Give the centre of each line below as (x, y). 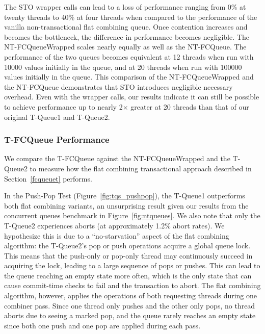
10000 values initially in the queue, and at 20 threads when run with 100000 (123, 67)
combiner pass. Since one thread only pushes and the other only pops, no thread (130, 305)
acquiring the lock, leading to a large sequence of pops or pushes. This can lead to (132, 265)
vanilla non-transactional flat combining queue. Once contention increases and (126, 27)
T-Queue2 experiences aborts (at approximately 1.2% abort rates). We (114, 225)
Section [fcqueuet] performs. (48, 178)
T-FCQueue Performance (57, 139)
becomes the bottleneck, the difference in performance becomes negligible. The (127, 36)
